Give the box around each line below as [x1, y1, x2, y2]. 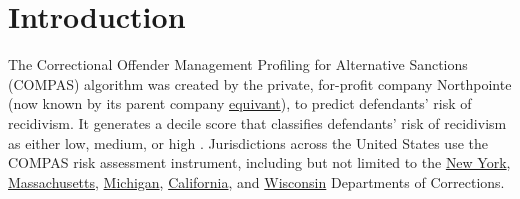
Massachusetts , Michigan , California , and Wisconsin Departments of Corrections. [8, 171, 505, 192]
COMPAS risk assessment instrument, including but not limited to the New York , [8, 152, 511, 173]
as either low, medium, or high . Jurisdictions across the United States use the [8, 132, 488, 153]
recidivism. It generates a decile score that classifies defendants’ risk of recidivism [8, 112, 507, 133]
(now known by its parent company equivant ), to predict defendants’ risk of [8, 93, 472, 114]
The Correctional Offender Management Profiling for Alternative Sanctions [8, 54, 468, 75]
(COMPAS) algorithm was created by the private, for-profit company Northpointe [8, 73, 512, 94]
